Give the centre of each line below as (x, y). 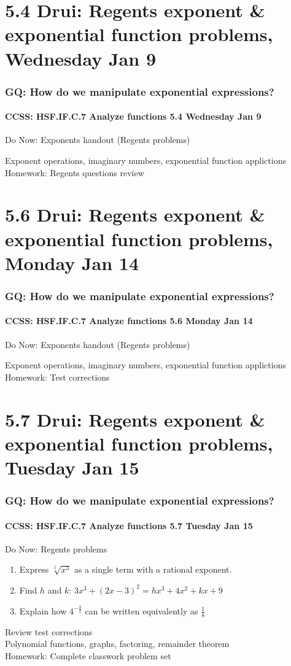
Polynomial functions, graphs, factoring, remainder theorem (117, 644)
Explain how (43, 610)
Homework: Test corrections (57, 377)
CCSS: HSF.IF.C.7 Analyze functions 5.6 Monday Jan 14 (129, 321)
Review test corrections (49, 631)
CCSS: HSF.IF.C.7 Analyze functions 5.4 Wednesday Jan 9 (133, 116)
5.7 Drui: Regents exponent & (135, 419)
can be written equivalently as (142, 610)
